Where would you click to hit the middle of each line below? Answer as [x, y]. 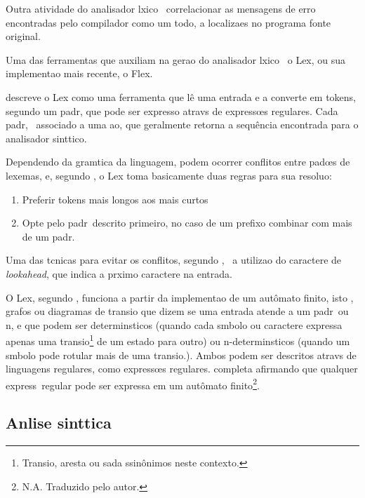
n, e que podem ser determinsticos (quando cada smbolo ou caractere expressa [174, 324]
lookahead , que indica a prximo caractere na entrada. [119, 273]
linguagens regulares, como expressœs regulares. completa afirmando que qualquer [182, 369]
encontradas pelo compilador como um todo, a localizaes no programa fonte [168, 22]
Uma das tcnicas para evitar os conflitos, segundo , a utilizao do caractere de [174, 260]
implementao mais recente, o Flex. [79, 73]
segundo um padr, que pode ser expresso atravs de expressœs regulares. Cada [172, 110]
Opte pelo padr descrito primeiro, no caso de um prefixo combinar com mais [187, 223]
